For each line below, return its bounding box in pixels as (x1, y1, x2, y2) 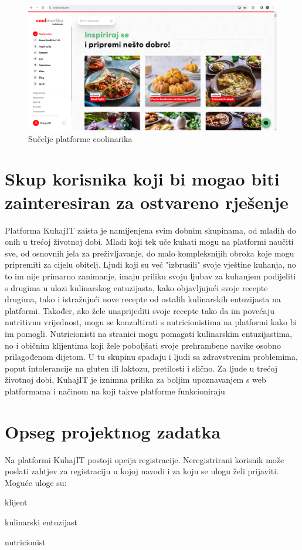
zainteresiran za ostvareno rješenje (5, 190, 289, 214)
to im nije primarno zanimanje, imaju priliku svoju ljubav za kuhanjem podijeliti (5, 269, 296, 282)
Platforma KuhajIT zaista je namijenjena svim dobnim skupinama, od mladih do (5, 224, 296, 236)
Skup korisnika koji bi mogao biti (5, 167, 280, 191)
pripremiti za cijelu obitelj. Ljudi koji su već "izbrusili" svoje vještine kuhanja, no (5, 258, 296, 271)
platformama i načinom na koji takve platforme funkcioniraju (5, 384, 225, 397)
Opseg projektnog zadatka (5, 419, 221, 443)
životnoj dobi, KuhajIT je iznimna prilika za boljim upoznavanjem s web (5, 373, 266, 386)
